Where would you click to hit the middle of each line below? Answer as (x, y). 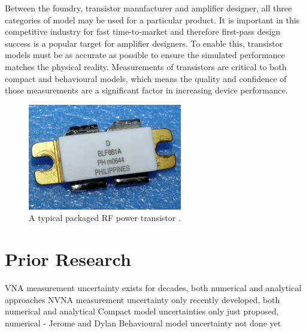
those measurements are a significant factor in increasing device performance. (146, 90)
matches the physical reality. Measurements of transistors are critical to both (146, 66)
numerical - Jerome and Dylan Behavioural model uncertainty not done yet (143, 323)
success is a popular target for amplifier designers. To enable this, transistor (144, 43)
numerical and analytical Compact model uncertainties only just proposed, (142, 311)
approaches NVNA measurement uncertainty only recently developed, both (143, 299)
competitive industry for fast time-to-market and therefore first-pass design (143, 31)
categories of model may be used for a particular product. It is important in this (152, 19)
